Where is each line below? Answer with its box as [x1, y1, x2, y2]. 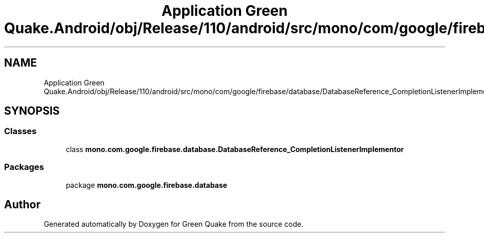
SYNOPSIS [4, 104, 60, 118]
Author [4, 198, 41, 211]
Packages [4, 162, 44, 173]
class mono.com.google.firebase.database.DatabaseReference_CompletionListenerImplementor [66, 144, 404, 154]
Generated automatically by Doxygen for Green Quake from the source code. [44, 220, 304, 229]
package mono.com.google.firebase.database [66, 180, 228, 189]
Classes [4, 126, 37, 137]
